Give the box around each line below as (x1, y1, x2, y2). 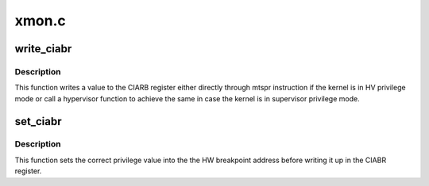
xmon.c (14, 12, 67, 29)
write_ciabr (14, 42, 72, 55)
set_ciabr (14, 115, 62, 128)
